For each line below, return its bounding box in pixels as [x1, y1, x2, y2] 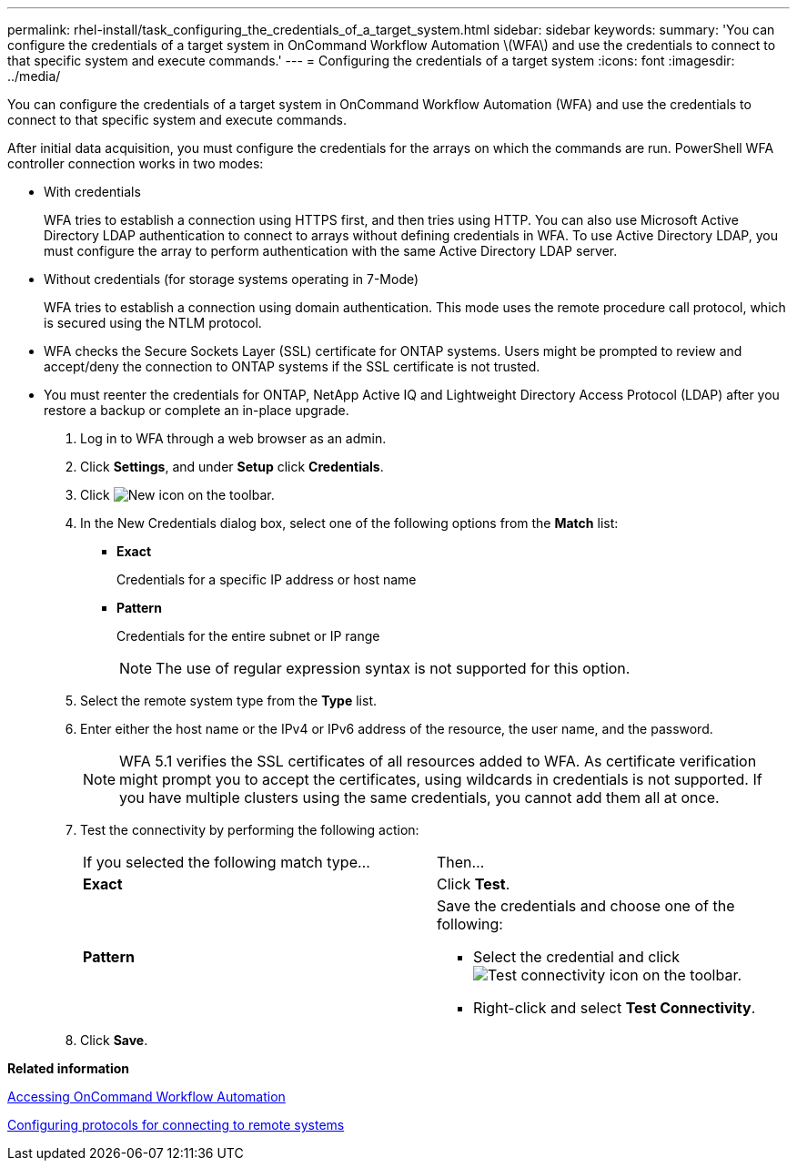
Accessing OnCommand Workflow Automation [7, 1089, 286, 1104]
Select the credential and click [473, 948, 681, 966]
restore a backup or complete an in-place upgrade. [44, 402, 349, 418]
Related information [7, 1061, 130, 1076]
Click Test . [437, 875, 510, 893]
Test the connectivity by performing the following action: [80, 822, 419, 838]
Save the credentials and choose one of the [437, 897, 735, 915]
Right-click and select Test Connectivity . [473, 999, 756, 1017]
